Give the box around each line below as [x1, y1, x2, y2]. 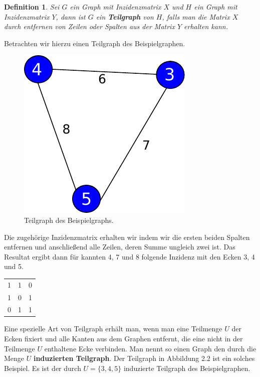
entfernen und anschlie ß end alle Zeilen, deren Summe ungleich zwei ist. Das [4, 241, 235, 252]
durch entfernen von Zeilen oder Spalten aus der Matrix [4, 21, 175, 32]
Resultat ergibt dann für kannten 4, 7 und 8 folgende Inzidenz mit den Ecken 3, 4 [4, 251, 255, 262]
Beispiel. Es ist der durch [4, 362, 81, 373]
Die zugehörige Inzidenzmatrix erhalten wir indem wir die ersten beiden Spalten [4, 231, 250, 242]
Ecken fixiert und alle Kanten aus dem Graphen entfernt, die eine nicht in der [4, 333, 243, 344]
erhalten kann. [184, 21, 228, 32]
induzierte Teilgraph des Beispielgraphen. [123, 362, 250, 373]
